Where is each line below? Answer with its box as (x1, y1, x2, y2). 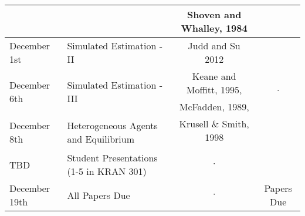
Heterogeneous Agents (67, 119, 158, 132)
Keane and (192, 69, 236, 83)
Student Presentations (67, 151, 158, 164)
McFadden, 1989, (179, 100, 249, 113)
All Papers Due (67, 188, 130, 202)
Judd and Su (188, 39, 240, 52)
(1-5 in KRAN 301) (67, 164, 147, 178)
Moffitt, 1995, (186, 83, 242, 96)
